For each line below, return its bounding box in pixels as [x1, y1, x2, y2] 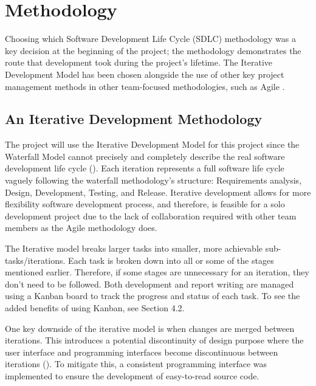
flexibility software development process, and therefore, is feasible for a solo [5, 198, 285, 210]
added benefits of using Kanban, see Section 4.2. [5, 302, 185, 314]
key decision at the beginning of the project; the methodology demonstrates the [5, 44, 301, 57]
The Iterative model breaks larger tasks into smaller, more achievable [5, 242, 263, 255]
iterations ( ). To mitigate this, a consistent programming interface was [5, 357, 267, 370]
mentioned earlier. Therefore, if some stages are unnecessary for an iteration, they [5, 266, 309, 278]
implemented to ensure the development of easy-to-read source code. [5, 369, 259, 382]
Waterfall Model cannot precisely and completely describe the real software [5, 150, 285, 162]
